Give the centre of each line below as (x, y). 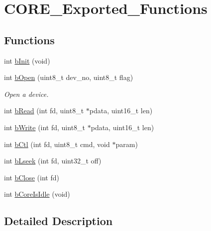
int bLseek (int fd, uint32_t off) (53, 161)
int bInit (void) (27, 60)
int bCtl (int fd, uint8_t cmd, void (57, 144)
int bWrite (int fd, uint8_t (45, 127)
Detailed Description (58, 221)
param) (127, 144)
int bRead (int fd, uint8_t (44, 111)
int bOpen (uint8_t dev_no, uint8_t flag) (69, 77)
